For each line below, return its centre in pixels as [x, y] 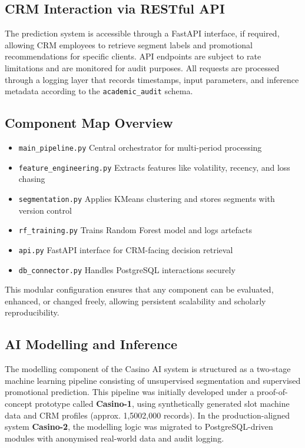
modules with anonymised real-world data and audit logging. [115, 438]
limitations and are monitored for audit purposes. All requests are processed [142, 67]
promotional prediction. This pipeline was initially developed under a [130, 392]
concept [19, 403]
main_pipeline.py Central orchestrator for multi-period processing [140, 147]
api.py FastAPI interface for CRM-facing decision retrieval [126, 249]
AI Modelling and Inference [91, 344]
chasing [32, 179]
